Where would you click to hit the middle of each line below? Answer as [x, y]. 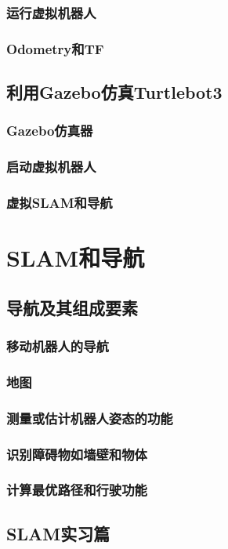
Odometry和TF [55, 48]
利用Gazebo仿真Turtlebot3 [114, 92]
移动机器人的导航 [58, 346]
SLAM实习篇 [58, 533]
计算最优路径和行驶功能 [77, 490]
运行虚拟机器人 [51, 12]
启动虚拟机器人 [51, 167]
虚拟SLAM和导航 [60, 203]
